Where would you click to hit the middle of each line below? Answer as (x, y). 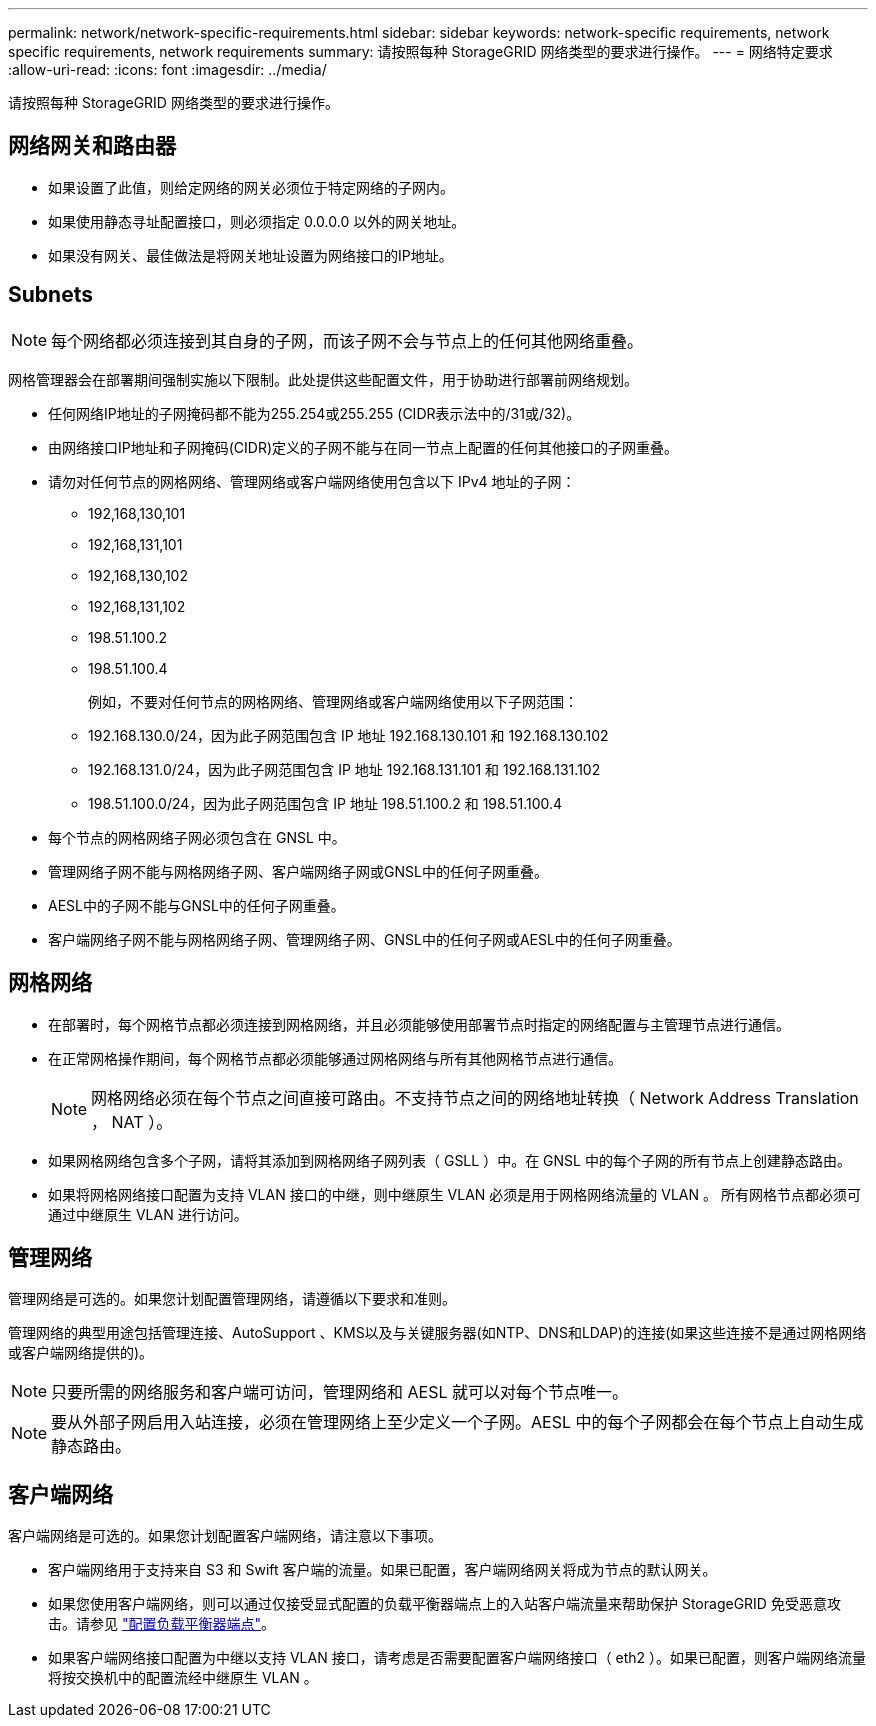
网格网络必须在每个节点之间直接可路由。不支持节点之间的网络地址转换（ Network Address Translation (475, 1097)
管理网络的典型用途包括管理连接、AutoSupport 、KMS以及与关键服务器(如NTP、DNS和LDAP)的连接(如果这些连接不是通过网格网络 (437, 1333)
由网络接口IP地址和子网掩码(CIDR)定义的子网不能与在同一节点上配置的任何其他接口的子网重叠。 (363, 447)
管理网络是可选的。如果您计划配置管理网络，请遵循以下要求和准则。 (232, 1299)
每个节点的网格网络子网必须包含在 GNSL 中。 (197, 837)
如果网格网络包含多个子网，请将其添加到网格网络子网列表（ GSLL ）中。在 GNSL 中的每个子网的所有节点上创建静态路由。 (449, 1160)
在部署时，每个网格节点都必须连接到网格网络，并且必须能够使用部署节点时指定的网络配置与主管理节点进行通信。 (419, 1024)
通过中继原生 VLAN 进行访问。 (148, 1214)
